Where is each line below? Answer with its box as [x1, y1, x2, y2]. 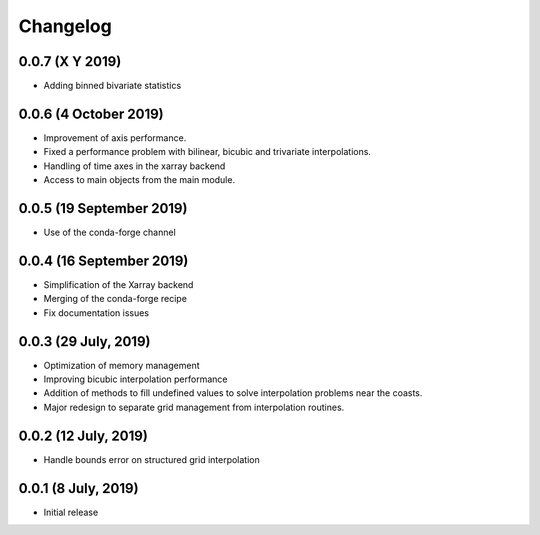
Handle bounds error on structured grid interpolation [43, 453, 260, 465]
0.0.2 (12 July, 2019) [18, 427, 149, 444]
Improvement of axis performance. [43, 131, 187, 144]
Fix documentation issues [43, 306, 150, 319]
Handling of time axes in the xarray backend [43, 160, 226, 172]
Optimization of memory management [43, 359, 200, 371]
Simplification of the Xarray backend [43, 278, 194, 290]
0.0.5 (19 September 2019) [18, 200, 188, 217]
